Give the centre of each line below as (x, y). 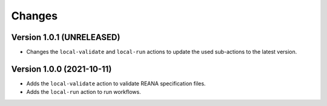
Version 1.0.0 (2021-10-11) (61, 69)
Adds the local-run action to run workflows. (84, 92)
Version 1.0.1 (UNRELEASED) (66, 37)
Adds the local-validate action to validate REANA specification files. (116, 83)
